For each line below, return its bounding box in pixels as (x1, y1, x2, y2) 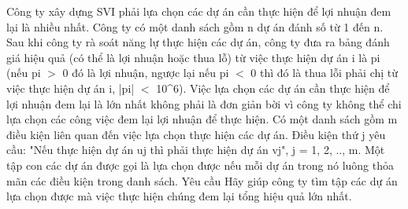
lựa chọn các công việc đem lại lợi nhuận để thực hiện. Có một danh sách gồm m (6, 111, 398, 127)
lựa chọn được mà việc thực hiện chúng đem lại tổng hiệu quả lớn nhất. (6, 188, 352, 204)
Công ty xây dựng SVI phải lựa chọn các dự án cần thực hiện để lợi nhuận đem (6, 3, 391, 19)
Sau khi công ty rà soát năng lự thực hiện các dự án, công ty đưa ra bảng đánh (6, 34, 390, 50)
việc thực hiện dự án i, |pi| (6, 79, 135, 96)
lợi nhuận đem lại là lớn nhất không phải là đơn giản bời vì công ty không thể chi (6, 95, 402, 112)
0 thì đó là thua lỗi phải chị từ (250, 64, 399, 81)
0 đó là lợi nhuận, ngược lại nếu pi (62, 64, 229, 81)
